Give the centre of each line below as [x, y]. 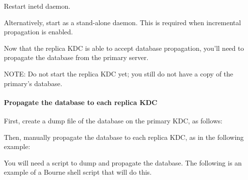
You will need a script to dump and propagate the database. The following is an [123, 162]
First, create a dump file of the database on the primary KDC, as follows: [113, 120]
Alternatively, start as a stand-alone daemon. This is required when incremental [123, 22]
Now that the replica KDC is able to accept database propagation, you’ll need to [124, 48]
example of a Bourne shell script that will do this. [78, 172]
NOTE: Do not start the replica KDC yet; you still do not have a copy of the [119, 73]
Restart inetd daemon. [37, 6]
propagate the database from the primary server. [76, 57]
